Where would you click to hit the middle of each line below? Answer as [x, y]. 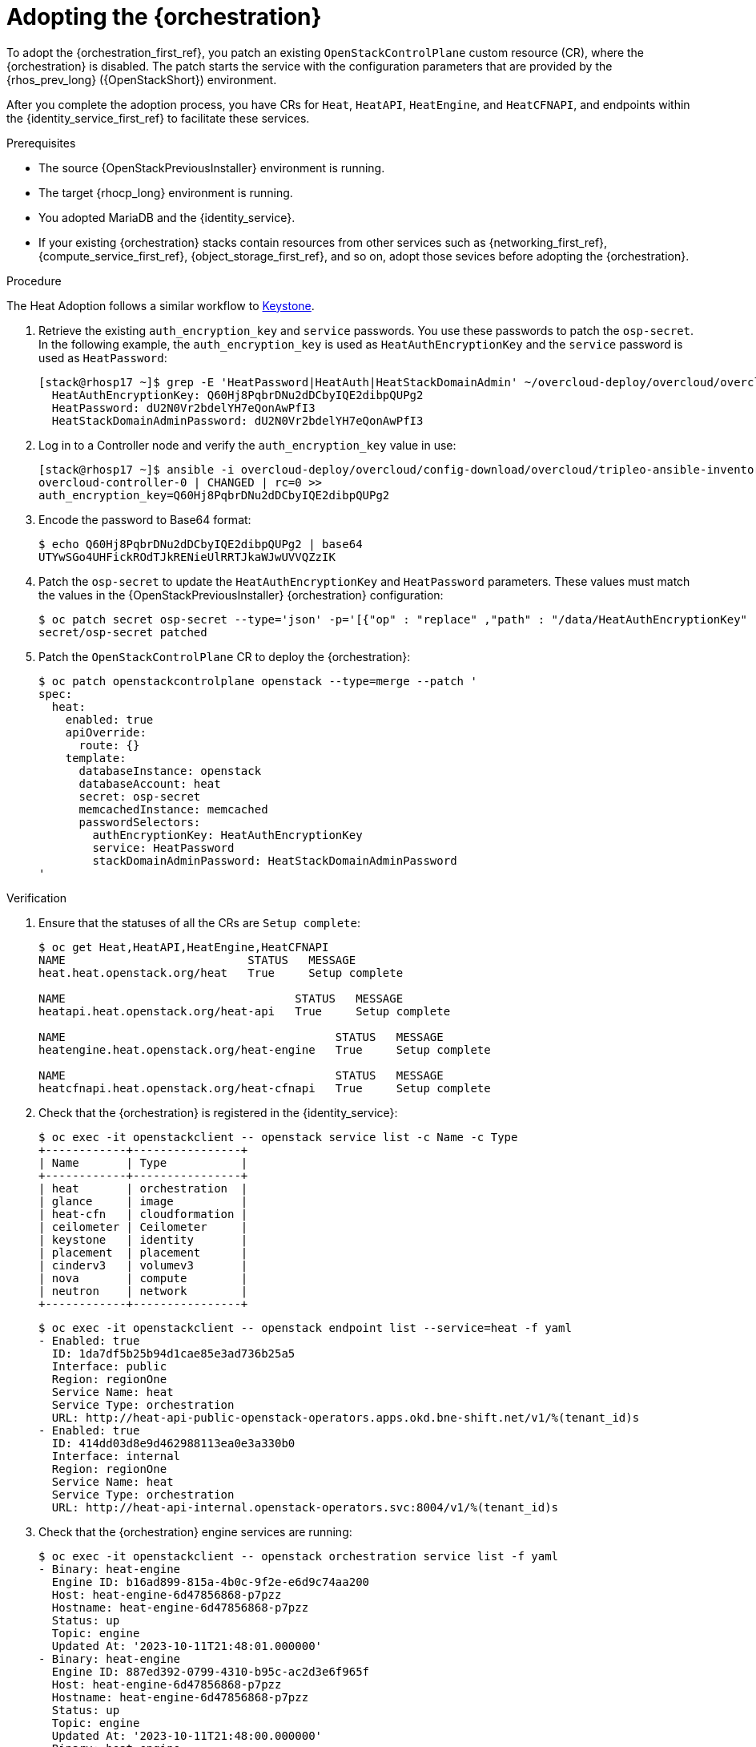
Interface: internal [116, 1456]
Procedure [34, 280]
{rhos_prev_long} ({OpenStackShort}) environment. [142, 79]
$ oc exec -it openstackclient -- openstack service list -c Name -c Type [278, 1137]
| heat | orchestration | [143, 1188]
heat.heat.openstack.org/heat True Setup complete [221, 972]
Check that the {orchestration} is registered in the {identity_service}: [218, 1112]
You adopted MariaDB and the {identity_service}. [167, 217]
